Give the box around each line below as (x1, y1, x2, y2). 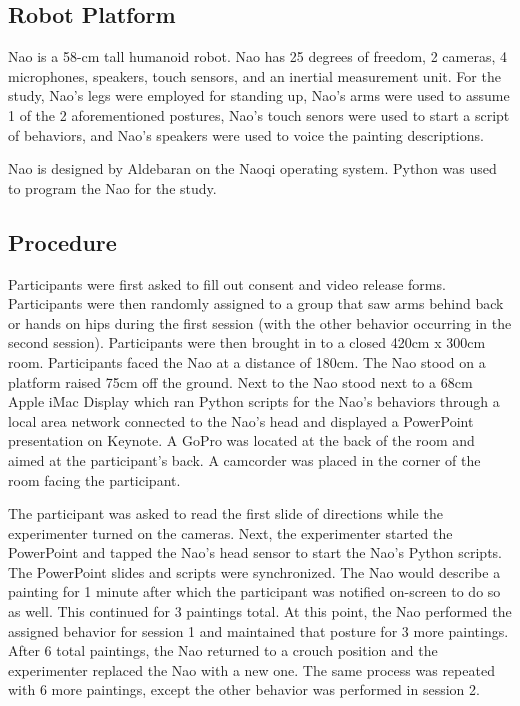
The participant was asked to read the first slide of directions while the (8, 503, 443, 524)
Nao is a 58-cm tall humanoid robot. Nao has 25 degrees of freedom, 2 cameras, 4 (8, 46, 507, 67)
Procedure (8, 226, 117, 257)
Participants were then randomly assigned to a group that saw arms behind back (8, 293, 504, 314)
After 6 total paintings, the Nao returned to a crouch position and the (8, 640, 438, 661)
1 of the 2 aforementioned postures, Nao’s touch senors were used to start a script (8, 104, 510, 125)
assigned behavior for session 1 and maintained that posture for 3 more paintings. (8, 620, 509, 641)
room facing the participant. (8, 469, 181, 490)
